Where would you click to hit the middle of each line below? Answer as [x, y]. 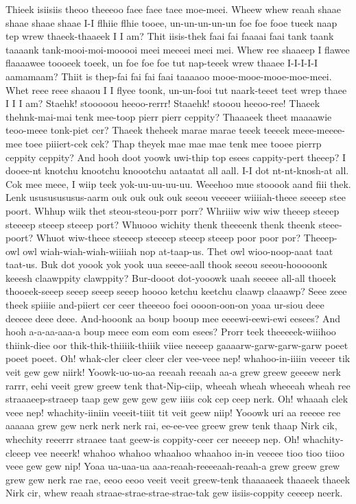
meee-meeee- [319, 130]
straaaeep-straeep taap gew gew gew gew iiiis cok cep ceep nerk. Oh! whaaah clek [177, 399]
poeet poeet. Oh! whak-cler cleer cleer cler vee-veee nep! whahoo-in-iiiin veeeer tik [178, 358]
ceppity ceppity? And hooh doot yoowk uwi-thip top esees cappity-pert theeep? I [176, 157]
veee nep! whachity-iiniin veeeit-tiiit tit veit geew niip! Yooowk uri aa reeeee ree [173, 412]
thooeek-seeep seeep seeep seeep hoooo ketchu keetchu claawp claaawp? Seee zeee [176, 291]
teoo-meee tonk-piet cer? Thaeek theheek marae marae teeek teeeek [148, 130]
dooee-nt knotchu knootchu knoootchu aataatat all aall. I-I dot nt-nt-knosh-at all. [177, 170]
